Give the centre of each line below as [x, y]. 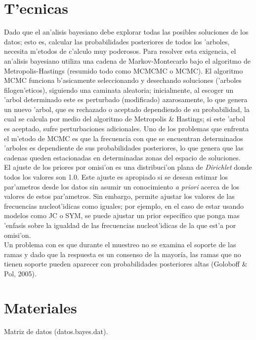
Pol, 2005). [20, 273]
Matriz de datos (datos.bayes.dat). [56, 331]
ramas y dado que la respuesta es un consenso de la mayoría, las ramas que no [123, 254]
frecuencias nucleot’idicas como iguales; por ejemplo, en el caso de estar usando [124, 206]
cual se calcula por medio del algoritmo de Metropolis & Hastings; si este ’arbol [125, 119]
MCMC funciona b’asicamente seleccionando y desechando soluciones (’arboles [123, 80]
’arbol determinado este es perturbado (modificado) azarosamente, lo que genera [126, 99]
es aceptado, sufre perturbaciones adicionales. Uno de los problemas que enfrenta [127, 129]
